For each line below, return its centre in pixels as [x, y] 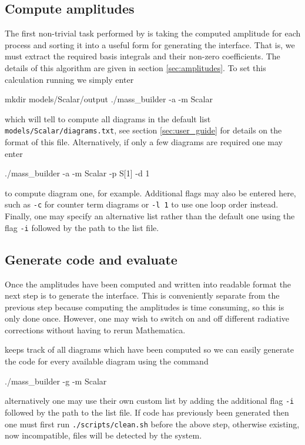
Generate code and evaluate [91, 259]
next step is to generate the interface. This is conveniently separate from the [142, 295]
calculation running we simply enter [69, 79]
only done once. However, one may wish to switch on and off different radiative [147, 318]
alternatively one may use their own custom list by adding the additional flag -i [150, 401]
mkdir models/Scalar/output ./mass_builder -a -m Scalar [109, 99]
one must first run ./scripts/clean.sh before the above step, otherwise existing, [152, 424]
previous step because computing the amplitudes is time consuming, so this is [145, 307]
